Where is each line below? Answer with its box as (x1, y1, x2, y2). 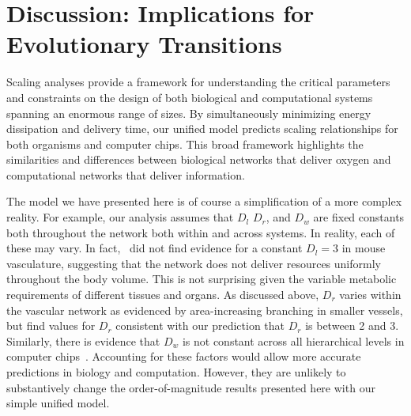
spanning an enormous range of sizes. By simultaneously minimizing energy (6, 104, 371, 121)
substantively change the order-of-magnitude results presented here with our (6, 379, 375, 395)
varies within (339, 286, 402, 303)
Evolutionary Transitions (6, 28, 282, 60)
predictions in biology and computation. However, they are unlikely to (6, 364, 346, 380)
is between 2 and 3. (305, 317, 399, 334)
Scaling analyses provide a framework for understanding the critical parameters (6, 74, 390, 90)
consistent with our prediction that (115, 317, 285, 334)
